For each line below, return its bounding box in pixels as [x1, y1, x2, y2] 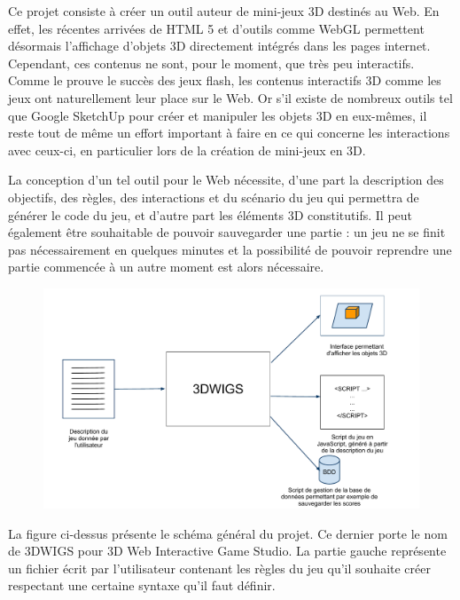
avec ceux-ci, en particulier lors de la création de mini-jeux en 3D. [8, 140, 366, 159]
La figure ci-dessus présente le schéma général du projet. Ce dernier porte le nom [8, 524, 448, 542]
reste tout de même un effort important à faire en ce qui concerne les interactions [8, 123, 450, 142]
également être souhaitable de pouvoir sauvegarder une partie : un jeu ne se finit [8, 223, 446, 241]
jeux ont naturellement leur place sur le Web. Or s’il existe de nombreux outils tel [8, 88, 453, 107]
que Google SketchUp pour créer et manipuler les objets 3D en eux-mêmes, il [8, 106, 427, 124]
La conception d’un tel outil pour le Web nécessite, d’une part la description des [8, 170, 444, 189]
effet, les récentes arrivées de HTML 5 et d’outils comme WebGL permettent [8, 19, 425, 37]
